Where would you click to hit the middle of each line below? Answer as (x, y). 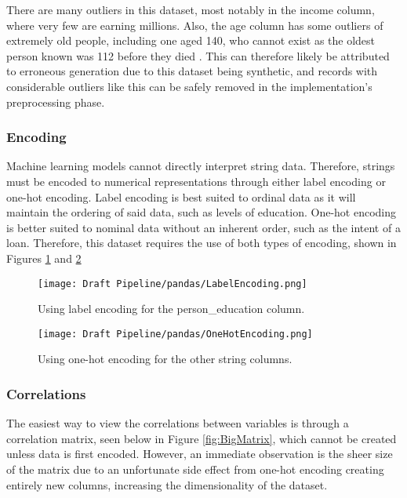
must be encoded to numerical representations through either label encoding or (196, 181)
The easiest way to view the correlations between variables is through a (178, 423)
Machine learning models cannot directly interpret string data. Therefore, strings (201, 166)
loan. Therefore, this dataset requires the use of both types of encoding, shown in (202, 243)
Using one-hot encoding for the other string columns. (165, 359)
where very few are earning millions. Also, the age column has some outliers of (195, 25)
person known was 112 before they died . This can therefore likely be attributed (198, 55)
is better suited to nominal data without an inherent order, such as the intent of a (203, 227)
